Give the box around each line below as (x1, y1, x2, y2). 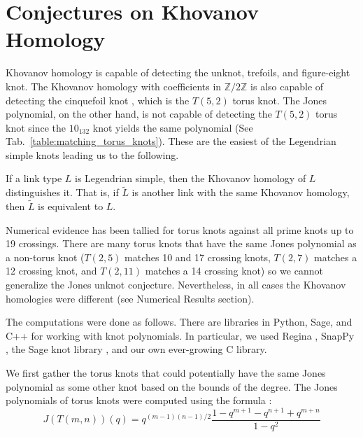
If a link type (6, 171, 62, 186)
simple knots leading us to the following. (6, 147, 179, 162)
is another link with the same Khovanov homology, (131, 185, 350, 200)
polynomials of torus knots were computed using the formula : (6, 393, 272, 408)
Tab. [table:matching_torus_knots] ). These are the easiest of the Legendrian (6, 134, 336, 148)
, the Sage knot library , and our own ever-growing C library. (6, 342, 267, 356)
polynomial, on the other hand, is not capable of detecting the (6, 106, 272, 121)
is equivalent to (38, 199, 104, 214)
